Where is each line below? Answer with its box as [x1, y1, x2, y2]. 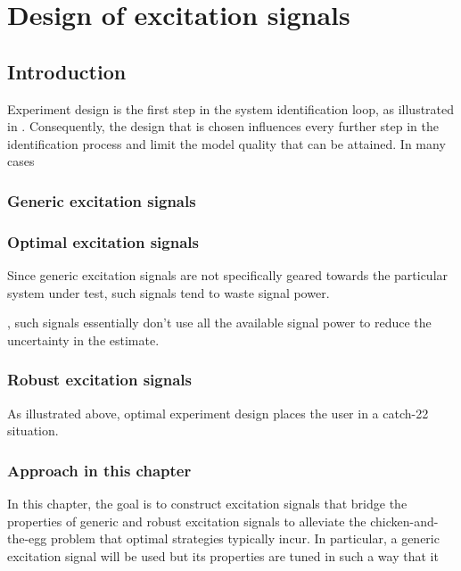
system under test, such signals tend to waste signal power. [7, 283, 330, 302]
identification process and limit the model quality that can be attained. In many [7, 134, 446, 153]
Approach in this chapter [7, 459, 192, 481]
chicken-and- [370, 511, 439, 530]
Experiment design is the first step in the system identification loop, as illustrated [7, 99, 455, 118]
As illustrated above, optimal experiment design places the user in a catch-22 [7, 403, 429, 422]
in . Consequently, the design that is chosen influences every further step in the [7, 117, 439, 136]
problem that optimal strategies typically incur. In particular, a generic [50, 529, 440, 548]
